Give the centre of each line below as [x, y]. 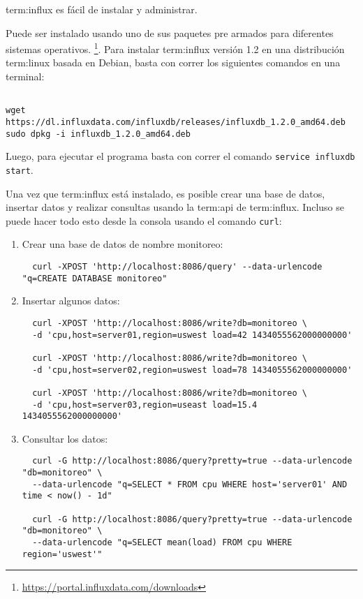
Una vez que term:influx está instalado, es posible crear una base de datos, [165, 193]
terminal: [25, 76]
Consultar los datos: [65, 438]
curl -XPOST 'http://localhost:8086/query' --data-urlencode [177, 267]
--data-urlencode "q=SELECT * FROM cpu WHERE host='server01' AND [190, 484]
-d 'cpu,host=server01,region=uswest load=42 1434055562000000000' [192, 335]
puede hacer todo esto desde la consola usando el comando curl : [144, 220]
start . [20, 169]
